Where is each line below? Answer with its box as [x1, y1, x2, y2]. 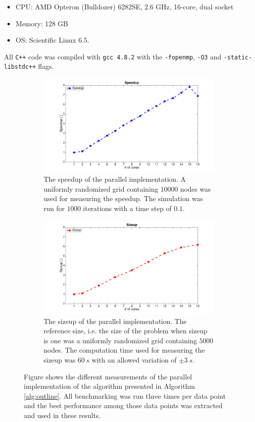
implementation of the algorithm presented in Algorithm [24, 381, 195, 391]
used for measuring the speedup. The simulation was [44, 193, 203, 204]
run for [44, 203, 65, 213]
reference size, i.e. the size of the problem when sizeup [44, 325, 207, 336]
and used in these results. [24, 410, 101, 420]
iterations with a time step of [83, 203, 172, 213]
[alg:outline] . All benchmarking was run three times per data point [24, 390, 226, 401]
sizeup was [44, 354, 76, 365]
